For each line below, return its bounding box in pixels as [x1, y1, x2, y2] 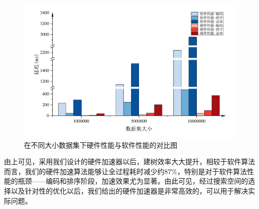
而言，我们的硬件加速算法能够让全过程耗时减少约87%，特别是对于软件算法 [4, 166, 247, 176]
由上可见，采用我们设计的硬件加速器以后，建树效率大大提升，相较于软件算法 [4, 156, 255, 167]
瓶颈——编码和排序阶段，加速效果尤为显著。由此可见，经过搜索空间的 [17, 176, 248, 186]
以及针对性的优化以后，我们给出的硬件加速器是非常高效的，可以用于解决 [10, 185, 248, 196]
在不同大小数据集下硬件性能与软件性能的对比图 [24, 139, 177, 150]
